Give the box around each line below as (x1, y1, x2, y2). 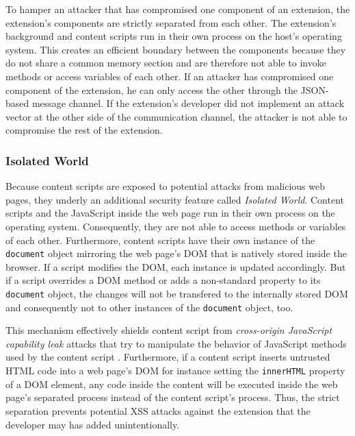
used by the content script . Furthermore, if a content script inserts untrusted (5, 350, 330, 364)
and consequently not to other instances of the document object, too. (5, 300, 293, 314)
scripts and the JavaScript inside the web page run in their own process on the (5, 206, 335, 220)
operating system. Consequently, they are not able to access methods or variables (5, 219, 346, 233)
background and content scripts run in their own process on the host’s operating (5, 29, 342, 43)
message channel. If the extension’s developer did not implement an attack (31, 96, 345, 110)
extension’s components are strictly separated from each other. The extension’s (5, 15, 337, 29)
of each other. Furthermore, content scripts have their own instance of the (5, 232, 315, 247)
